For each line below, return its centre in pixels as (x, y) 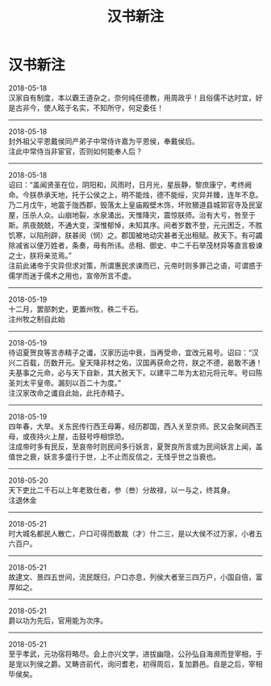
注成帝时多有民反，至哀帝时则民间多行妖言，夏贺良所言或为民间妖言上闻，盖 (135, 447)
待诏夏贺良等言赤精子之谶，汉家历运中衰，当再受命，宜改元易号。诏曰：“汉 (134, 352)
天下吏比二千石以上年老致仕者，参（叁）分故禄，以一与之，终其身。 (121, 489)
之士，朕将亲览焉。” (40, 255)
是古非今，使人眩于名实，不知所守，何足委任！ (86, 108)
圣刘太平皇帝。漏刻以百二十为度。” (65, 383)
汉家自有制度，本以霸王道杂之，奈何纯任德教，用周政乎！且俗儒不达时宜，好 (135, 97)
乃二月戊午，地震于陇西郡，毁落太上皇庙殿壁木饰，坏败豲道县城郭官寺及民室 (135, 205)
